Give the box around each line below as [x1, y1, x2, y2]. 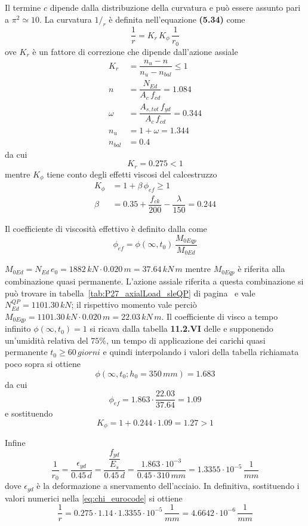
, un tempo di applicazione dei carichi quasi [106, 334, 266, 346]
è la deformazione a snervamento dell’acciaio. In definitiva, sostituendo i [36, 479, 300, 492]
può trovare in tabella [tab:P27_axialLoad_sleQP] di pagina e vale [5, 286, 255, 299]
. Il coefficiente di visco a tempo [161, 310, 278, 322]
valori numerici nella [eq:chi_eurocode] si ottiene [5, 491, 183, 504]
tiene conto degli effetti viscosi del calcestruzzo [47, 167, 217, 180]
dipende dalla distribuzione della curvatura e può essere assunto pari [50, 1, 301, 13]
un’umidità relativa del [5, 334, 88, 346]
